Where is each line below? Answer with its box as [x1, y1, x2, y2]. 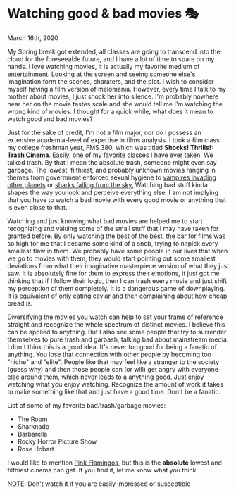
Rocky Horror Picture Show [17, 437, 97, 446]
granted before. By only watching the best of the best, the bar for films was [7, 232, 226, 240]
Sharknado [17, 422, 50, 430]
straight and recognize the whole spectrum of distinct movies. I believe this [7, 320, 225, 328]
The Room [17, 415, 48, 423]
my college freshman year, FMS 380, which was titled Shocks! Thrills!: [7, 143, 213, 151]
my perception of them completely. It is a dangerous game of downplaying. [7, 284, 225, 292]
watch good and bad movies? [7, 114, 93, 123]
